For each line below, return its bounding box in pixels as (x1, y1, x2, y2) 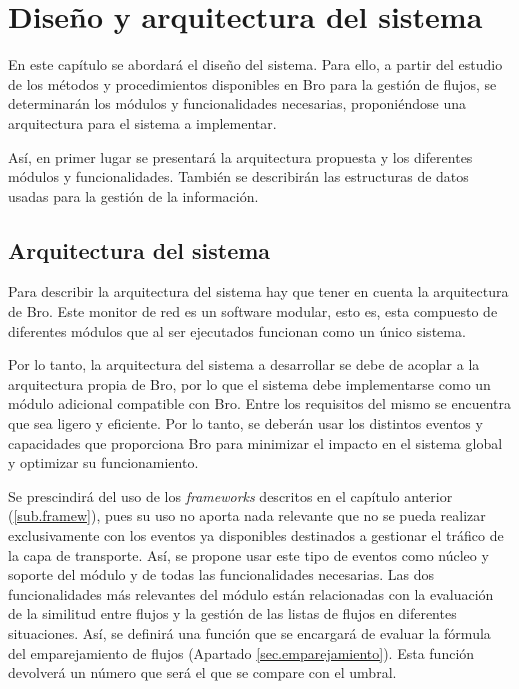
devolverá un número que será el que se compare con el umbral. (8, 662, 397, 683)
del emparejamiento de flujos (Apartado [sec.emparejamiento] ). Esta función (8, 642, 475, 663)
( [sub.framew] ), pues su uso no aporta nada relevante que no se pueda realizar (8, 505, 486, 526)
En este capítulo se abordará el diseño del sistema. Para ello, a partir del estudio (8, 54, 503, 75)
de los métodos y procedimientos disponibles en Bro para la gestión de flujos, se (8, 73, 497, 94)
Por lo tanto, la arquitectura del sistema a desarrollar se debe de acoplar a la (8, 354, 480, 375)
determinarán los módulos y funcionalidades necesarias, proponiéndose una (8, 93, 466, 114)
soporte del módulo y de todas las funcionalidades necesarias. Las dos (8, 564, 434, 585)
